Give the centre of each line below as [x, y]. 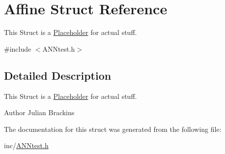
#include [18, 48]
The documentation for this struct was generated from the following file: [113, 129]
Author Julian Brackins [39, 112]
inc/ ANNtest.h [26, 145]
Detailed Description [58, 75]
